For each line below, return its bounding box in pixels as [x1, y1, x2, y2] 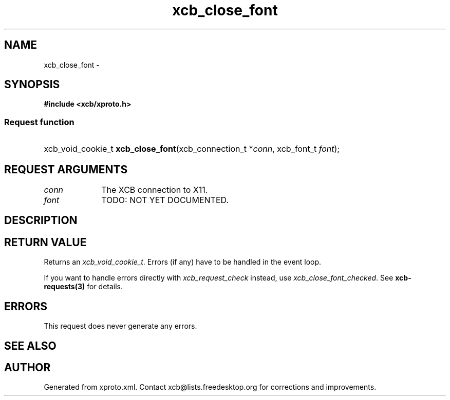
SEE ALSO [4, 339, 57, 352]
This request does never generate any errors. [44, 322, 197, 331]
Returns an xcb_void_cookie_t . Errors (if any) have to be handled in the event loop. [44, 257, 322, 267]
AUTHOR [4, 361, 51, 374]
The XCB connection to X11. [101, 185, 208, 195]
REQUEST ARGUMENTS [4, 163, 128, 176]
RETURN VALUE [4, 235, 87, 249]
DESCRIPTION [4, 214, 78, 227]
